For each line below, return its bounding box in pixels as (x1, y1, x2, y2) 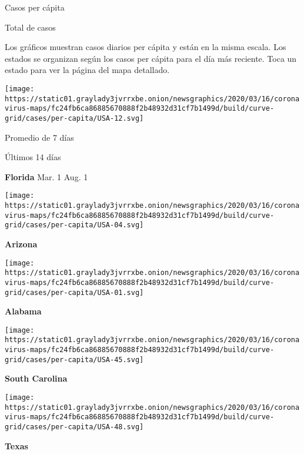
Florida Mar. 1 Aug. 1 (5, 170, 88, 183)
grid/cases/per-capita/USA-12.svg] (5, 114, 144, 122)
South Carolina (5, 372, 68, 385)
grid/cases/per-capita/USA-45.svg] (5, 355, 144, 364)
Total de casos (5, 21, 56, 33)
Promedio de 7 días (5, 131, 74, 143)
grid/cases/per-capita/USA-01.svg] (5, 288, 144, 297)
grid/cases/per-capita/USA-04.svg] (5, 221, 144, 230)
